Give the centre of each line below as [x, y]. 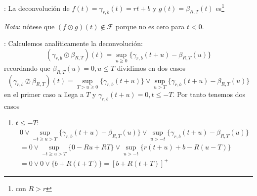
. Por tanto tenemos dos [209, 94]
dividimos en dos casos [151, 68]
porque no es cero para [150, 26]
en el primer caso [30, 94]
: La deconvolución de [37, 8]
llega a [74, 94]
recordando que [27, 68]
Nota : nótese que [29, 26]
